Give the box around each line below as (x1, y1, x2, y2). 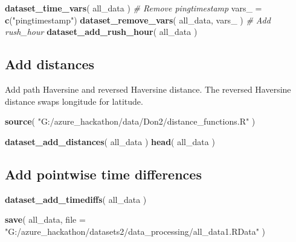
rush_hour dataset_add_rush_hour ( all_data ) (5, 25, 198, 38)
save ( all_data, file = (5, 213, 86, 226)
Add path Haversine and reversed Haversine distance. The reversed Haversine (5, 82, 291, 95)
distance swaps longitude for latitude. (5, 95, 143, 107)
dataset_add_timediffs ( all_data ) (5, 193, 147, 205)
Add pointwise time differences (5, 164, 202, 183)
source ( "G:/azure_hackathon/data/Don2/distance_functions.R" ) (5, 115, 256, 128)
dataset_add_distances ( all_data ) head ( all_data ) (5, 135, 215, 147)
